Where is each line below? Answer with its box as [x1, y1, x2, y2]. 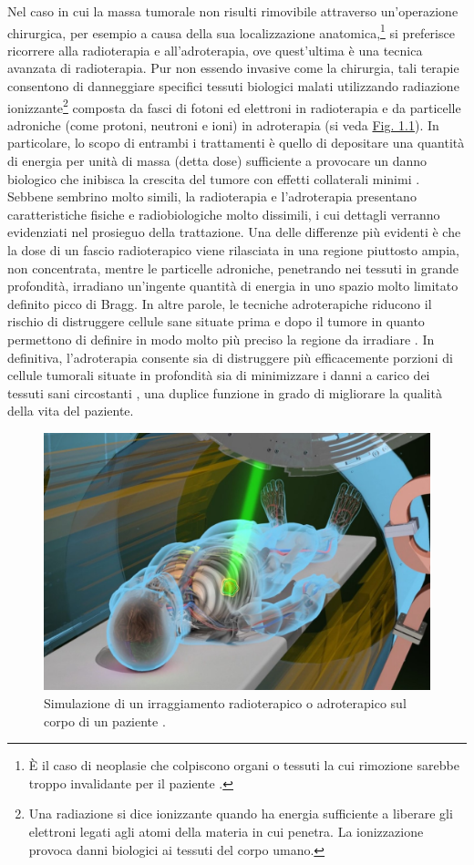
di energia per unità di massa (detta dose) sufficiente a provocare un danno [7, 151, 428, 170]
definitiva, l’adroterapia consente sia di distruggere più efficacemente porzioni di [7, 347, 453, 366]
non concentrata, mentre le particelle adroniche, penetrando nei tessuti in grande [7, 258, 459, 277]
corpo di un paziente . [44, 711, 166, 730]
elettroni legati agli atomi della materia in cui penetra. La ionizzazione [28, 821, 424, 840]
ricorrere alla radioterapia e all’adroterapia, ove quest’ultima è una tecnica [7, 40, 423, 59]
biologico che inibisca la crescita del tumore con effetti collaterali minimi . [7, 169, 420, 188]
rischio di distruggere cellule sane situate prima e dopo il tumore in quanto [7, 312, 425, 331]
